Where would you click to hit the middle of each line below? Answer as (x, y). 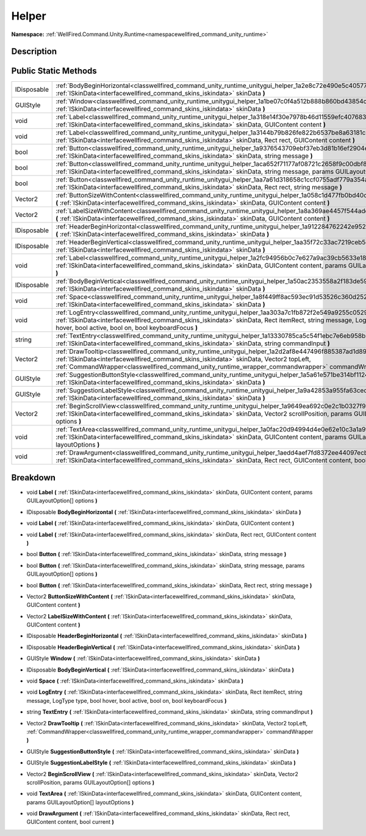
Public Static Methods (54, 71)
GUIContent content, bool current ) (70, 822)
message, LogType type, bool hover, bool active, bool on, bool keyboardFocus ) (127, 700)
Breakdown (34, 478)
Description (34, 52)
